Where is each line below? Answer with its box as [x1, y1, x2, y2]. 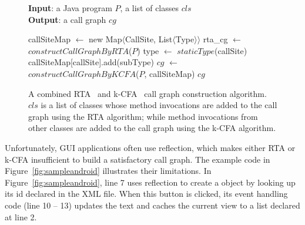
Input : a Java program [28, 2, 112, 14]
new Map [89, 33, 122, 45]
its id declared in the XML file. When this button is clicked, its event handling [5, 187, 288, 200]
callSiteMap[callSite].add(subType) [28, 56, 155, 68]
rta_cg [203, 33, 228, 45]
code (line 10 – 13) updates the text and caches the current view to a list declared [5, 199, 300, 211]
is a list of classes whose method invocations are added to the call [41, 99, 277, 111]
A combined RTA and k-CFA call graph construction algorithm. [28, 87, 267, 99]
